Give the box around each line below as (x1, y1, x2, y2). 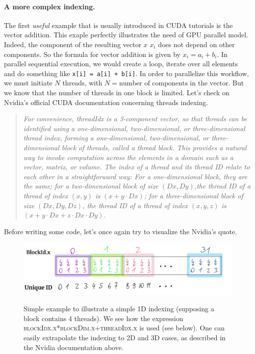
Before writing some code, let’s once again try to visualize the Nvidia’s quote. (4, 226, 237, 236)
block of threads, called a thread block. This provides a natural (61, 142, 247, 152)
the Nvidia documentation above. (24, 342, 124, 352)
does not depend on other (158, 39, 235, 49)
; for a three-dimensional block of (144, 190, 243, 200)
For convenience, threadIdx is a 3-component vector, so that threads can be (23, 113, 247, 124)
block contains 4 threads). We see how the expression (24, 313, 183, 323)
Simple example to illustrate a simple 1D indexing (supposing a (24, 303, 214, 314)
